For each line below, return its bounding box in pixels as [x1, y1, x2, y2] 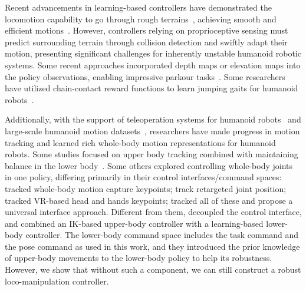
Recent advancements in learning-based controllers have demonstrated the [5, 1, 272, 13]
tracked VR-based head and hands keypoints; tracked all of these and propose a [5, 194, 293, 206]
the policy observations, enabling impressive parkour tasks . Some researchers [5, 70, 285, 82]
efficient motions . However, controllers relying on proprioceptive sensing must [5, 24, 288, 37]
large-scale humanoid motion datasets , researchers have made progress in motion [5, 124, 300, 137]
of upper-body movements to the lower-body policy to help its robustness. [5, 252, 272, 264]
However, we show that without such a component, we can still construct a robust [5, 263, 301, 276]
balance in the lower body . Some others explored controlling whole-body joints [5, 159, 293, 171]
